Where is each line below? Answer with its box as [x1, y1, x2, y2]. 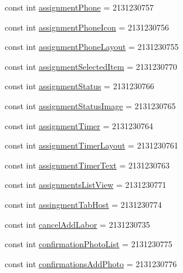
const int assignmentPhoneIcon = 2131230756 [5, 21, 170, 33]
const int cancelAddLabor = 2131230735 [5, 218, 150, 230]
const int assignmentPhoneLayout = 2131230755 [5, 41, 179, 53]
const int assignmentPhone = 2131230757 [5, 1, 154, 13]
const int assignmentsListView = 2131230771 [5, 178, 167, 191]
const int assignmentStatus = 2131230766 [5, 80, 154, 92]
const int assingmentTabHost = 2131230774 [5, 198, 162, 210]
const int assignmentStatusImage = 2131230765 [5, 99, 176, 112]
